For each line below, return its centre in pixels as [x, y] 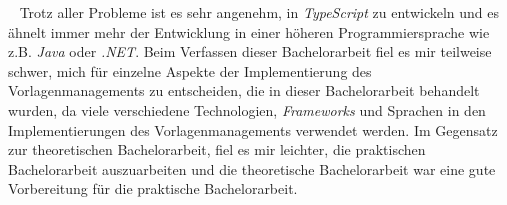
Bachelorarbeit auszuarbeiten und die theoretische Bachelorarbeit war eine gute [252, 168]
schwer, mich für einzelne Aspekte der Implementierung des [190, 70]
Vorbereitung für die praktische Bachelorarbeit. [153, 188]
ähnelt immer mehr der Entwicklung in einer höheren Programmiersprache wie [249, 31]
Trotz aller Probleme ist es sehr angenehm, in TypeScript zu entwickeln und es [259, 12]
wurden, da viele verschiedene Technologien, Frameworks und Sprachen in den [247, 109]
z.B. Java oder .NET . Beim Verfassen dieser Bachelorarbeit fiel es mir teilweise [250, 51]
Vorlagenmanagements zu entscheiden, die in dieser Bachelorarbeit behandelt [244, 90]
